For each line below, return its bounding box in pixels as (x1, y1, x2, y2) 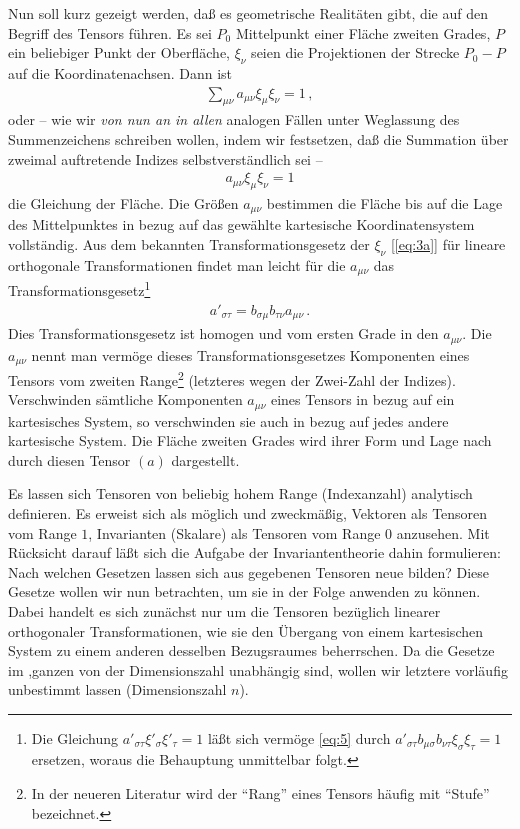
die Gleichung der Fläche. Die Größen (8, 193, 239, 214)
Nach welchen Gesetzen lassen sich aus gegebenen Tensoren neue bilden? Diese (8, 561, 490, 582)
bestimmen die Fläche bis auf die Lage (266, 193, 503, 214)
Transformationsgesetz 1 (8, 277, 151, 300)
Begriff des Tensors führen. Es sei (8, 22, 212, 43)
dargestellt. (171, 449, 240, 470)
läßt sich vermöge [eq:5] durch (207, 727, 391, 748)
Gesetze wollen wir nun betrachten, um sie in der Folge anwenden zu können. (8, 581, 481, 602)
